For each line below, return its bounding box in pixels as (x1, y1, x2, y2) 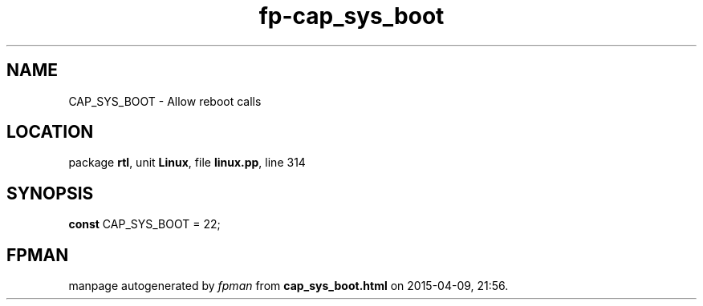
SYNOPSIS (6, 183, 94, 203)
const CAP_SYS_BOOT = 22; (68, 217, 221, 232)
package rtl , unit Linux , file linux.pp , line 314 (68, 155, 306, 170)
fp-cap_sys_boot (258, 2, 445, 30)
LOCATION (6, 122, 94, 143)
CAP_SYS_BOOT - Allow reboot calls (68, 94, 262, 108)
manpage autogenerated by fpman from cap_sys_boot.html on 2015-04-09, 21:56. (68, 279, 509, 293)
